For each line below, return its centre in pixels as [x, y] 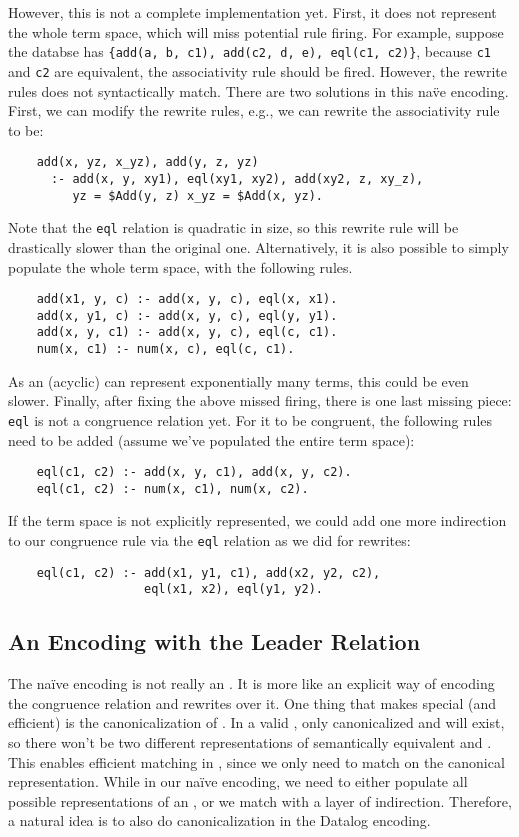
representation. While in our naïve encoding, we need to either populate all [238, 781]
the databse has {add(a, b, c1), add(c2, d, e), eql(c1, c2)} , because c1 [249, 51]
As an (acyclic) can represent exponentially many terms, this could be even [238, 380]
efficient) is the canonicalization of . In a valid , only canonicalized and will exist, [256, 722]
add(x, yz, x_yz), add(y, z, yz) [147, 162]
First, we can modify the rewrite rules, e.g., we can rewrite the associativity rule [254, 110]
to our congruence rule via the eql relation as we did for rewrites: [209, 540]
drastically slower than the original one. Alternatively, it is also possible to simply [258, 246]
